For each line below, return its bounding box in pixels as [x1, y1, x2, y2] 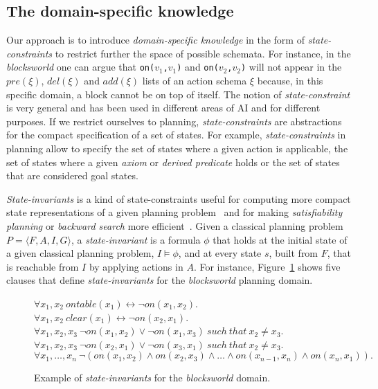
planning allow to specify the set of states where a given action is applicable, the [6, 141, 348, 156]
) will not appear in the [240, 60, 342, 74]
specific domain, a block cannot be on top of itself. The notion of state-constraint [6, 87, 350, 101]
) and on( [177, 60, 219, 74]
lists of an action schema [142, 73, 247, 88]
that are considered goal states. [6, 168, 138, 183]
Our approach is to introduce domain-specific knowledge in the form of [6, 33, 305, 47]
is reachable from [6, 259, 79, 273]
